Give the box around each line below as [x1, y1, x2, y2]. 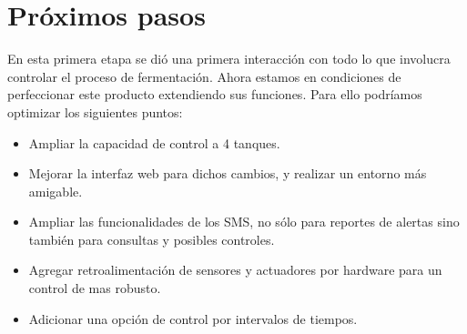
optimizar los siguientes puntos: [7, 102, 183, 121]
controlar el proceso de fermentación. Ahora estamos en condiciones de [7, 66, 401, 86]
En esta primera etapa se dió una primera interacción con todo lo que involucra [7, 49, 451, 68]
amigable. [28, 181, 83, 200]
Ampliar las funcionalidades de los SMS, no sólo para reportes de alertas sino [28, 212, 460, 231]
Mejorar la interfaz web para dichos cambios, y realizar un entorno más [28, 164, 427, 183]
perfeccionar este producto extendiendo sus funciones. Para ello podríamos [7, 85, 422, 104]
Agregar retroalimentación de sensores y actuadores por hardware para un [28, 260, 442, 279]
